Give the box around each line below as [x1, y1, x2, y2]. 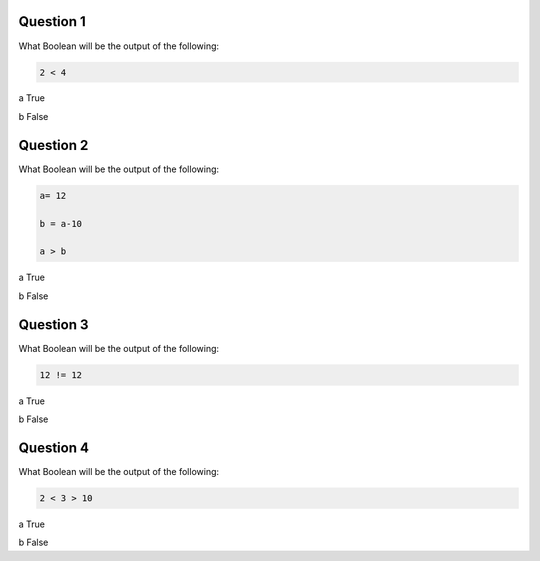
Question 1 [18, 13, 87, 30]
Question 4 [18, 439, 90, 456]
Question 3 [18, 316, 89, 333]
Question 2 [18, 136, 89, 154]
